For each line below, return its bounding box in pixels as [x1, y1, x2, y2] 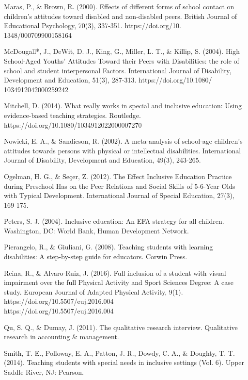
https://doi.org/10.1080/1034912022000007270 [4, 119, 142, 130]
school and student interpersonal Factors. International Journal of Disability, [4, 65, 232, 75]
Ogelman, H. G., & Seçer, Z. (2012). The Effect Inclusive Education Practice [4, 171, 232, 181]
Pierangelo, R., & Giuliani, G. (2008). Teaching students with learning [4, 242, 213, 252]
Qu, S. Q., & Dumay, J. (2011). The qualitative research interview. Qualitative [4, 322, 238, 332]
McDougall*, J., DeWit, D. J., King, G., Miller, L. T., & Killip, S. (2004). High [4, 46, 240, 56]
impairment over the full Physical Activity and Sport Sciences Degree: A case [4, 277, 234, 287]
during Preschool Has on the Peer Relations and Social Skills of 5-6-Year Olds [4, 181, 235, 191]
